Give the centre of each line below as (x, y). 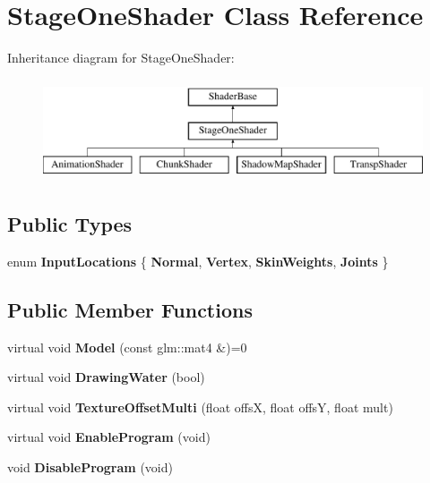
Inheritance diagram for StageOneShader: (121, 58)
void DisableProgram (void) (90, 467)
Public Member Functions (130, 309)
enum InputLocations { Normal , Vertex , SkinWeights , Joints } (198, 261)
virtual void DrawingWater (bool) (106, 377)
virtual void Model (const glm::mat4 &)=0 (127, 347)
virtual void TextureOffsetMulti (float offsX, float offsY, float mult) (200, 407)
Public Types (70, 224)
